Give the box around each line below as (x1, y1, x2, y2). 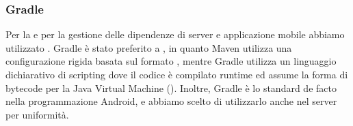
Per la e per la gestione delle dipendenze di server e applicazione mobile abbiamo (5, 27, 345, 42)
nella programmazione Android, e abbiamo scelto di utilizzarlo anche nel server (5, 94, 337, 108)
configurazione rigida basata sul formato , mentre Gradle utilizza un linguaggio (5, 54, 337, 68)
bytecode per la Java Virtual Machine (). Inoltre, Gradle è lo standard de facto (5, 80, 337, 95)
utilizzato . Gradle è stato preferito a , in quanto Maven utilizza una (5, 40, 292, 54)
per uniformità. (5, 107, 69, 121)
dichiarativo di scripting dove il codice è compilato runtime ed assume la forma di (5, 67, 348, 81)
